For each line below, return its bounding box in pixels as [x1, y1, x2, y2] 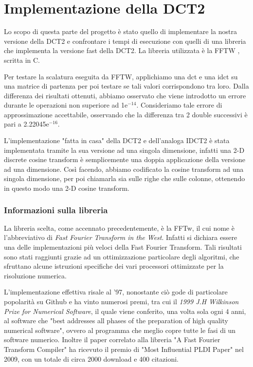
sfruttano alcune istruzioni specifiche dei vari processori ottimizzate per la [4, 261, 224, 271]
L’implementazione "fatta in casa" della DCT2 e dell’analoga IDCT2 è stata [4, 135, 230, 146]
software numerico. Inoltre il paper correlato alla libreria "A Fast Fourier [4, 334, 220, 345]
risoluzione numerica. [4, 270, 67, 280]
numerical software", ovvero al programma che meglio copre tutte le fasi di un [4, 325, 236, 335]
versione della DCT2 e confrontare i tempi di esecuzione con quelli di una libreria [4, 36, 246, 46]
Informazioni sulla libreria [4, 203, 108, 216]
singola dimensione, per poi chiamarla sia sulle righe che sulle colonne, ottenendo [4, 173, 245, 183]
